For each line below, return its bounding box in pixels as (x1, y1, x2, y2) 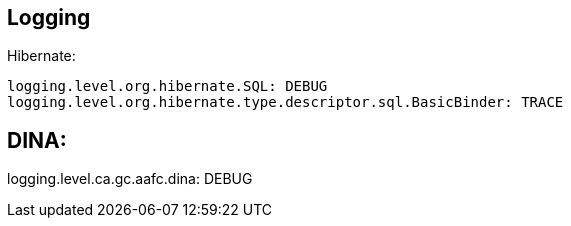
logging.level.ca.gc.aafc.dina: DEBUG (7, 170, 253, 188)
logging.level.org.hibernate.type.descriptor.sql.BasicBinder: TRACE (7, 94, 564, 111)
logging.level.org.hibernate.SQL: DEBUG (7, 78, 328, 95)
